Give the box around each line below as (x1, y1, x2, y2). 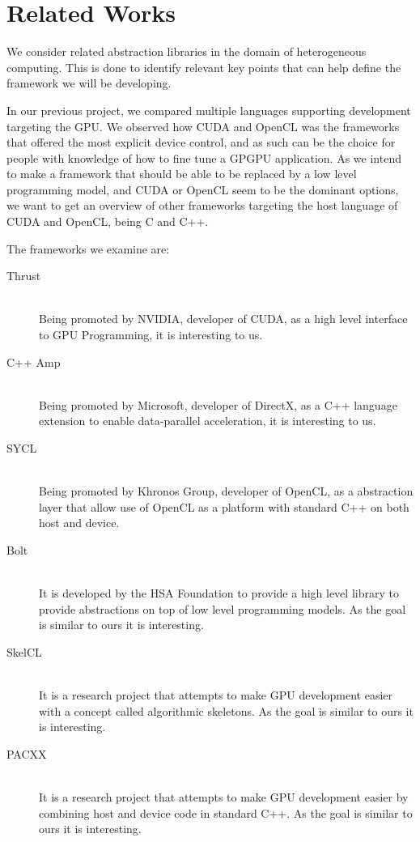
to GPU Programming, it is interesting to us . (39, 326, 263, 343)
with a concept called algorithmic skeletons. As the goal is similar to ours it (39, 702, 414, 719)
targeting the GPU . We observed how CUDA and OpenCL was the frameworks (6, 117, 400, 134)
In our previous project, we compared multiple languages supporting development (6, 101, 411, 118)
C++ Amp (6, 353, 61, 370)
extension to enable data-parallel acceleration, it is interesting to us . (39, 412, 376, 429)
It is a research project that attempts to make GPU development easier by (39, 789, 409, 806)
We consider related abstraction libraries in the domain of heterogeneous (6, 43, 367, 60)
